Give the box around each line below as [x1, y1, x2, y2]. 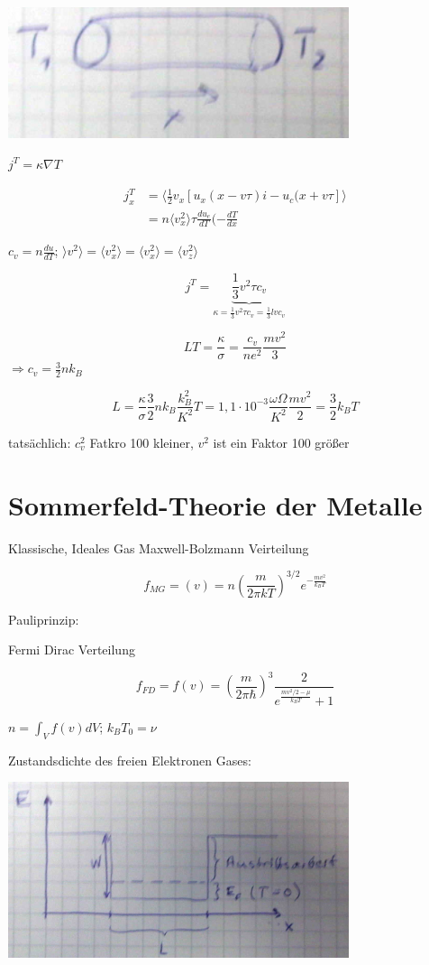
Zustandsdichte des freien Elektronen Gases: [8, 750, 251, 769]
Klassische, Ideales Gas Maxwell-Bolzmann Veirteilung [8, 538, 309, 557]
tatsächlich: [8, 432, 71, 451]
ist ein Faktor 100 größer [213, 432, 350, 451]
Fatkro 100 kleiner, [89, 432, 194, 451]
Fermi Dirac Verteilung [8, 640, 135, 659]
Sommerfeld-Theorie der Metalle [8, 486, 423, 523]
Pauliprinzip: [8, 609, 79, 628]
